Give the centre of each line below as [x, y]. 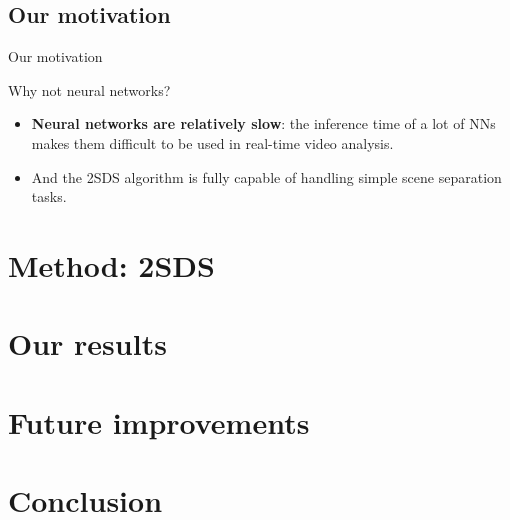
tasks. [49, 196]
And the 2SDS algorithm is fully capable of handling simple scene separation [266, 176]
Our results [87, 343]
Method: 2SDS [111, 264]
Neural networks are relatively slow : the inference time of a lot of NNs [263, 123]
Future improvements [159, 421]
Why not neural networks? [89, 89]
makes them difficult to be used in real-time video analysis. [212, 142]
